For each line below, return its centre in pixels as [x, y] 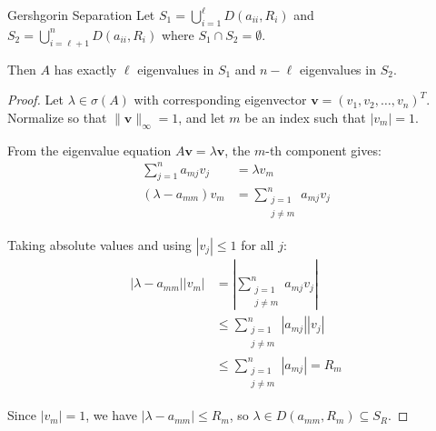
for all [258, 244]
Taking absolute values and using [99, 244]
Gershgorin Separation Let [81, 15]
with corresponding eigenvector [220, 100]
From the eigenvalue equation [89, 150]
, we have [111, 415]
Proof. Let [35, 100]
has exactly [85, 69]
